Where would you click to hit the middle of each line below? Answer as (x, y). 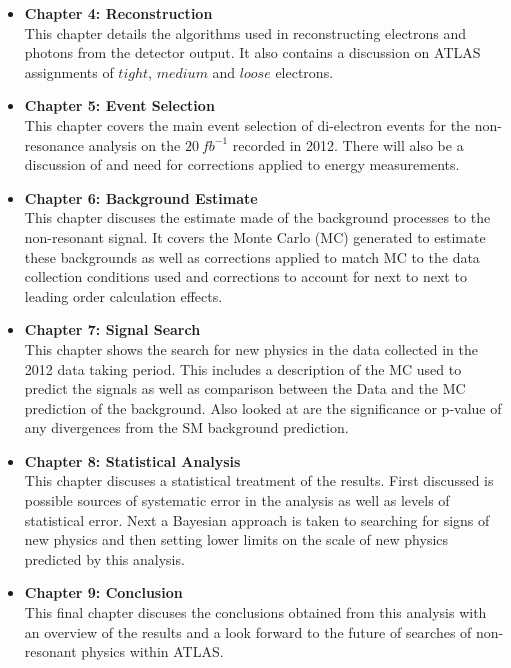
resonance (54, 144)
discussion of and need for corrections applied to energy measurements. (242, 164)
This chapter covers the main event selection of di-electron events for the (247, 124)
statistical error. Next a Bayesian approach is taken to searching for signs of (257, 519)
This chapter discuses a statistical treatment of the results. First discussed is (259, 480)
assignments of (69, 71)
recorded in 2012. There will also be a (348, 144)
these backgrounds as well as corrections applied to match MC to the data (252, 256)
